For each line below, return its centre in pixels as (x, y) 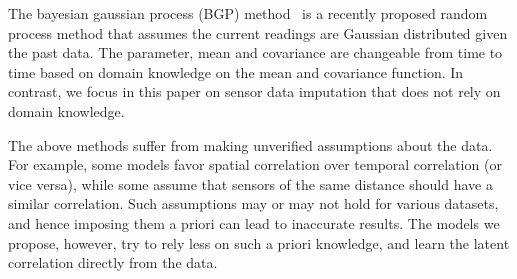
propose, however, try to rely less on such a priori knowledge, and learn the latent (259, 242)
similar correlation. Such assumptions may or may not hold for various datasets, (253, 203)
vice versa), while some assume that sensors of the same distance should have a (250, 183)
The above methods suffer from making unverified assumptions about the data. (250, 144)
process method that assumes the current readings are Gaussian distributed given (258, 32)
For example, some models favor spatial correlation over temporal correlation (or (255, 164)
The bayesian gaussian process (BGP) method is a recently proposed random (248, 13)
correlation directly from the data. (113, 262)
